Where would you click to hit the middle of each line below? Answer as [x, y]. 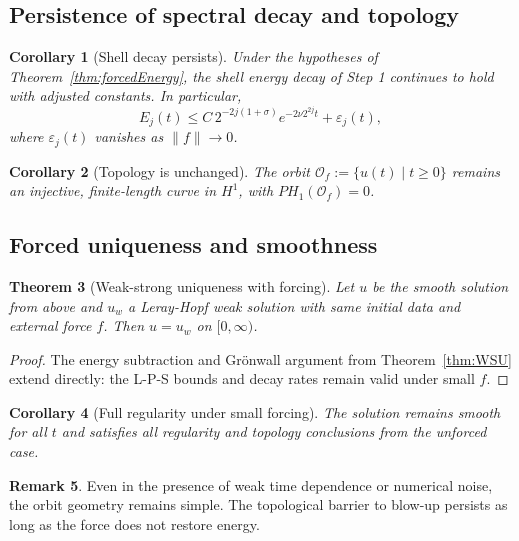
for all [28, 431]
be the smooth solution [440, 285]
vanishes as [129, 136]
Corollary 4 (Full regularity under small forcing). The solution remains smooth [255, 411]
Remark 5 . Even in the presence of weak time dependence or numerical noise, [251, 484]
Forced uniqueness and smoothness [193, 244]
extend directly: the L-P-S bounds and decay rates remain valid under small [242, 378]
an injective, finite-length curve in [113, 190]
